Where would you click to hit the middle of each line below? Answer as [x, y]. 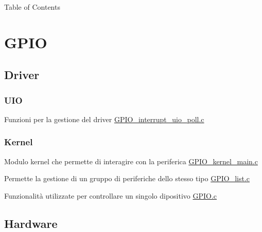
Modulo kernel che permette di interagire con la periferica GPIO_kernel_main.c [131, 161]
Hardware [31, 223]
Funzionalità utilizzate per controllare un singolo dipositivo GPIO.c [111, 195]
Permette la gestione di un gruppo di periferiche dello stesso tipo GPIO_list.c [127, 178]
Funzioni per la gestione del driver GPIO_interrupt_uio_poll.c [104, 119]
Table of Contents [32, 7]
